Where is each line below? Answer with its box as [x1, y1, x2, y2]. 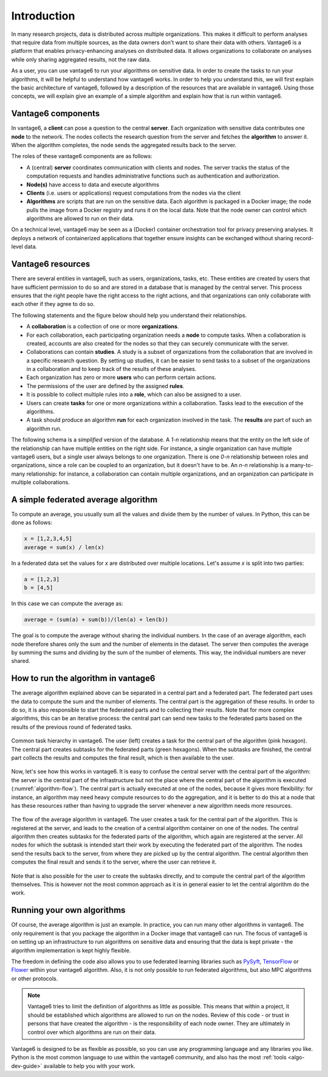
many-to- [289, 462, 313, 469]
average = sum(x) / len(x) [24, 544, 104, 550]
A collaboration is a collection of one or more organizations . [26, 323, 179, 330]
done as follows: [11, 519, 53, 526]
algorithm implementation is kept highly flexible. [11, 946, 131, 954]
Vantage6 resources [11, 259, 91, 269]
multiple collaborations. [11, 479, 70, 486]
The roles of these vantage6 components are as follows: [11, 153, 152, 160]
